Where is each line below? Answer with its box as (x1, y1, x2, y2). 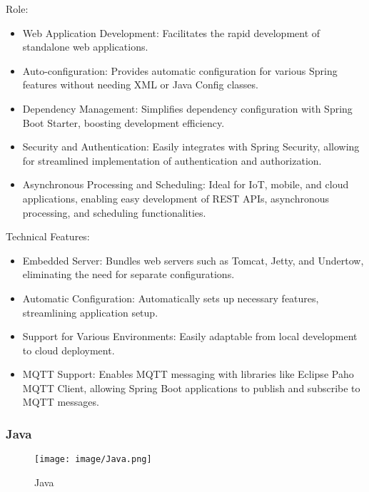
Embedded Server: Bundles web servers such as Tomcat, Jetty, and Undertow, (22, 252, 364, 267)
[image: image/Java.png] (34, 454, 152, 465)
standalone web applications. (22, 39, 148, 54)
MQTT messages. (22, 394, 99, 409)
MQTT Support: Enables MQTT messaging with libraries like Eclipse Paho (22, 367, 354, 381)
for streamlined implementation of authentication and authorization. (22, 153, 322, 168)
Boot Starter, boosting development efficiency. (22, 115, 225, 130)
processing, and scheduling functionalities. (22, 205, 206, 220)
